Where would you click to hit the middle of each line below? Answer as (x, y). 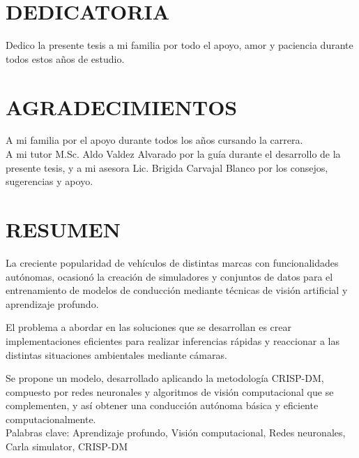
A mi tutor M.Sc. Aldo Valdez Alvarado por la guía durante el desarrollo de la (173, 154)
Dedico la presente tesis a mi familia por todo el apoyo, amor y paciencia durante (179, 45)
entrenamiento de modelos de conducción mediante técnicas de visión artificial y (177, 290)
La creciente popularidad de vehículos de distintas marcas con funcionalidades (172, 262)
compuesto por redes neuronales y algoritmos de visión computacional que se (170, 391)
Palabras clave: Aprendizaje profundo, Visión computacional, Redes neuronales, (176, 433)
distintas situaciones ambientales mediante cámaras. (116, 354)
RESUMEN (63, 229)
